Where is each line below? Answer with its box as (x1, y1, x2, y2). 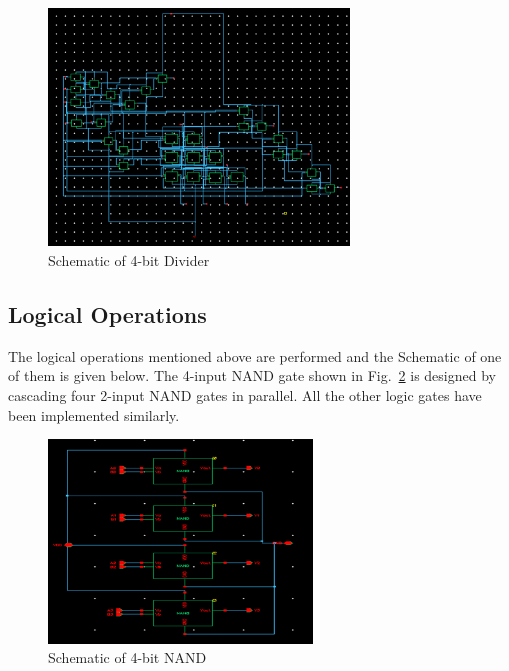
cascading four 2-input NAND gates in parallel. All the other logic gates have (8, 384, 482, 405)
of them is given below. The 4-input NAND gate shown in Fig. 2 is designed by (8, 365, 496, 386)
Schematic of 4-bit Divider (48, 249, 210, 270)
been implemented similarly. (8, 404, 180, 425)
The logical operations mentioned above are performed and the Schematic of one (8, 345, 502, 366)
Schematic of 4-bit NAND (48, 647, 207, 668)
